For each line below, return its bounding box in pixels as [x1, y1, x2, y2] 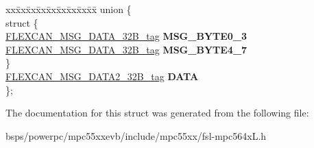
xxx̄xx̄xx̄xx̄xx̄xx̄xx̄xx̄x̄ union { [5, 2, 132, 16]
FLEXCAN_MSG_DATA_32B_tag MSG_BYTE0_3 [5, 29, 247, 43]
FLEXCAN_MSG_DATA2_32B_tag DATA [5, 69, 199, 83]
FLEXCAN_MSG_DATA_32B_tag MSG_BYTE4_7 [5, 42, 247, 56]
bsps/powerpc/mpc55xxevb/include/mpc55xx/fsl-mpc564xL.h [5, 128, 267, 143]
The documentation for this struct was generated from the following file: [5, 106, 309, 120]
